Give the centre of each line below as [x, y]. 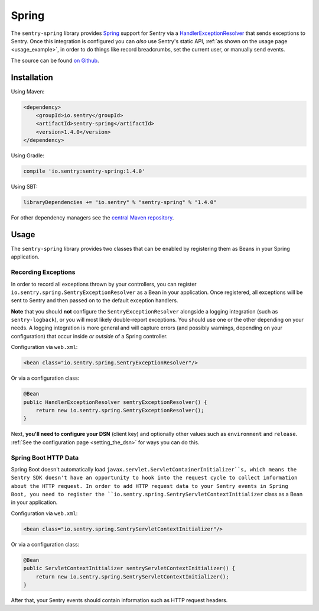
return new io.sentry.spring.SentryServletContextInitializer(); [132, 576]
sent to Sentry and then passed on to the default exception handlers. [95, 300]
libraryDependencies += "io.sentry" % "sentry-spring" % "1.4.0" [120, 202]
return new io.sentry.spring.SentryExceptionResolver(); [120, 410]
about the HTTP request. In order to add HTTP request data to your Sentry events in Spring [150, 486]
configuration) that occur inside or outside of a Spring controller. [89, 336]
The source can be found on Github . [55, 60]
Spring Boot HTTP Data [45, 457]
